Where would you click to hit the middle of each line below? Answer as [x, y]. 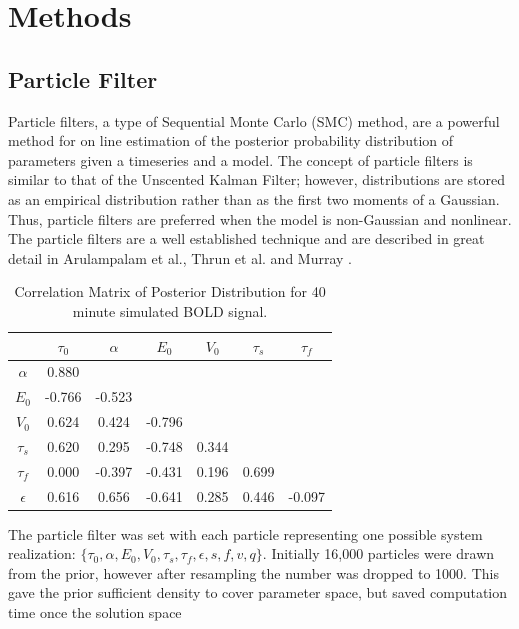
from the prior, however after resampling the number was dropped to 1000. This [253, 572]
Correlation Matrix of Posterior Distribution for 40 [170, 291]
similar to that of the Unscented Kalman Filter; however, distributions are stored [257, 179]
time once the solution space [95, 612]
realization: [42, 553]
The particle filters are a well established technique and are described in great [246, 238]
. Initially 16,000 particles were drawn [378, 553]
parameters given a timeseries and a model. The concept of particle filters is [240, 159]
